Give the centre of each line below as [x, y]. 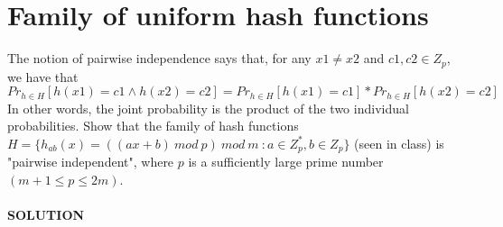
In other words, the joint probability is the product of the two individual [208, 108]
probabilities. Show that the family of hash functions [153, 126]
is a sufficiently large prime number [286, 162]
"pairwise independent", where [91, 162]
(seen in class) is [399, 143]
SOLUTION [46, 215]
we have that [43, 76]
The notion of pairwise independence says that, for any [159, 58]
